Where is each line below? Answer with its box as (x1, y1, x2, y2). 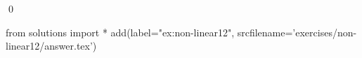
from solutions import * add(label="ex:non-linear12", (6, 24, 235, 39)
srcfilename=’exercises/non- (237, 24, 357, 39)
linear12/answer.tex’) (6, 38, 97, 53)
